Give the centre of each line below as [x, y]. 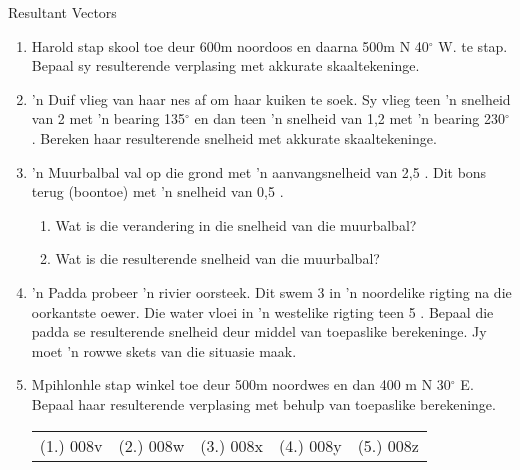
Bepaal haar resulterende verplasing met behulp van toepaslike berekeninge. [263, 403]
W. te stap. [473, 45]
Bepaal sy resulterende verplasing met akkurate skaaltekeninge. [225, 65]
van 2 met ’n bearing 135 [108, 118]
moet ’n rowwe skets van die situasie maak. [164, 350]
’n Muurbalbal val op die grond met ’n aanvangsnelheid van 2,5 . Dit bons [259, 171]
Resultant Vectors [62, 12]
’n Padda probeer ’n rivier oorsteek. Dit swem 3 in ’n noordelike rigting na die [271, 291]
